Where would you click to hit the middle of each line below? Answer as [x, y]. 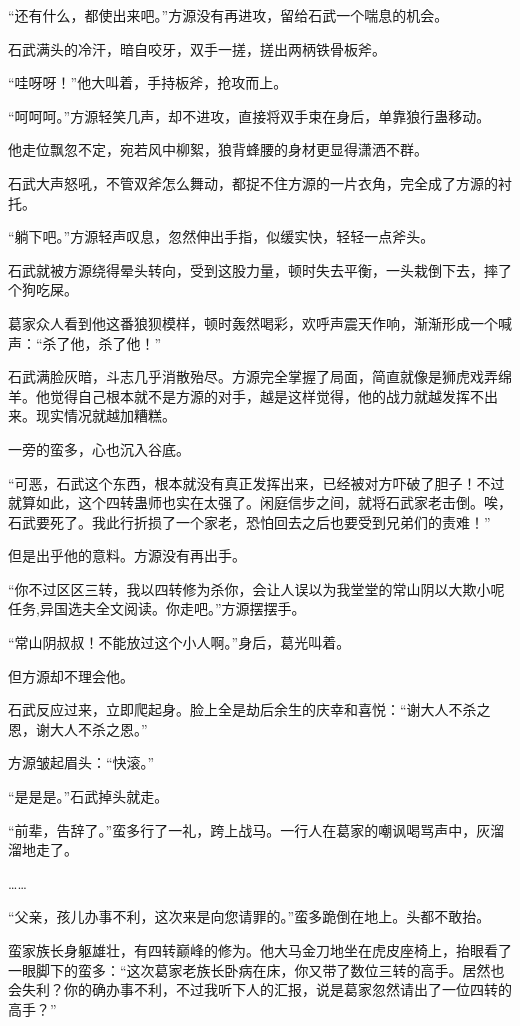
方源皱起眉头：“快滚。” [81, 762]
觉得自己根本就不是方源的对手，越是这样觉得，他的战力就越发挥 [259, 395]
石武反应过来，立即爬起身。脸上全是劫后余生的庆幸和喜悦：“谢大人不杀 [242, 709]
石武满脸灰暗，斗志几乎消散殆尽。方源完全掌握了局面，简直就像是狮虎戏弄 [253, 376]
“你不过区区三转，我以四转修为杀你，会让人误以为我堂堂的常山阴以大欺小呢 [256, 588]
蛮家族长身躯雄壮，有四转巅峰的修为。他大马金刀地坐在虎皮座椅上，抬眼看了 [260, 950]
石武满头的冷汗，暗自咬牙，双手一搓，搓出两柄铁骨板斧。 [197, 48]
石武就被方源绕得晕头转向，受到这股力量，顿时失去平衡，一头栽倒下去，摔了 [260, 269]
